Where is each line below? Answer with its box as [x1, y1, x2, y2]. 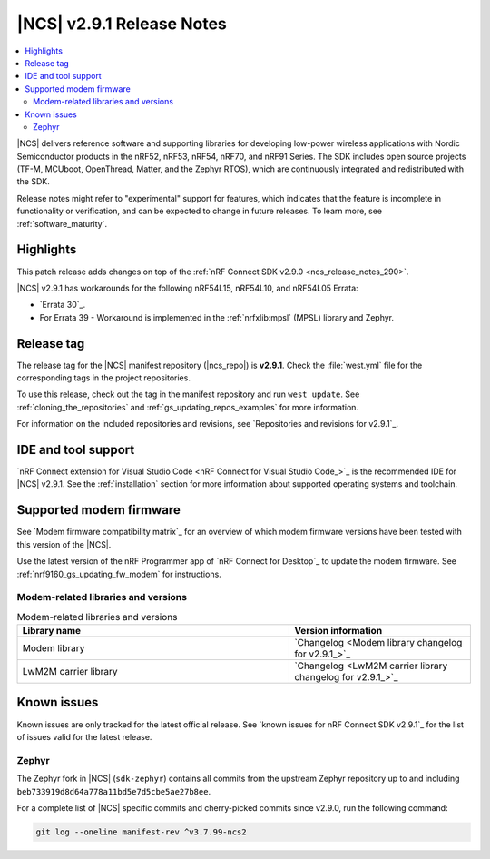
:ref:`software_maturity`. [16, 218, 108, 229]
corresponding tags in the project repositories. [16, 372, 191, 383]
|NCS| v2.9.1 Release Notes [16, 14, 227, 34]
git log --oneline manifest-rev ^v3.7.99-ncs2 [35, 826, 247, 837]
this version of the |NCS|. [16, 538, 112, 549]
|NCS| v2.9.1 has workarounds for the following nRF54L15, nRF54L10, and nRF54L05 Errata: [16, 282, 358, 293]
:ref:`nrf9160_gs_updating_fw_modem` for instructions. [16, 568, 221, 579]
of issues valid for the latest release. [16, 731, 152, 742]
